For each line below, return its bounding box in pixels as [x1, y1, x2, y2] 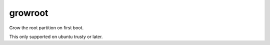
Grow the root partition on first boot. [9, 25, 84, 31]
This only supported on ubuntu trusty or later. [9, 34, 103, 40]
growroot [9, 7, 48, 18]
